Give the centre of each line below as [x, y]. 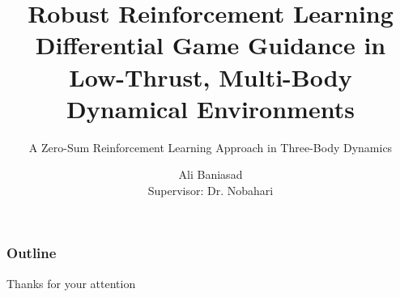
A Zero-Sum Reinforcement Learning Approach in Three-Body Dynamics [211, 147]
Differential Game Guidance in [211, 45]
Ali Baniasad [211, 174]
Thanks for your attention [71, 283]
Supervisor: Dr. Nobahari [211, 190]
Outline [32, 253]
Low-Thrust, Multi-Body [211, 76]
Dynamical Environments [211, 108]
